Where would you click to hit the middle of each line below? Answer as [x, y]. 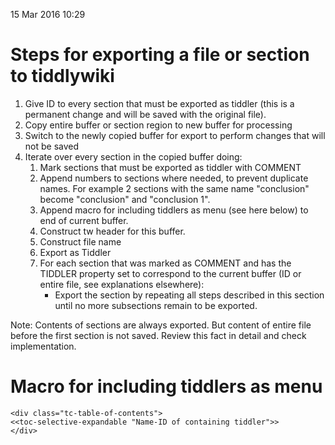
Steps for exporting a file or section [160, 55]
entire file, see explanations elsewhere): [122, 284]
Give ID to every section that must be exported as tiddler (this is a [159, 103]
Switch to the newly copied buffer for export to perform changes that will [175, 135]
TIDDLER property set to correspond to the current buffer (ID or [170, 273]
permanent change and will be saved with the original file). [145, 114]
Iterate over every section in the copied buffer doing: [133, 156]
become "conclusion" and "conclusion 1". [125, 199]
